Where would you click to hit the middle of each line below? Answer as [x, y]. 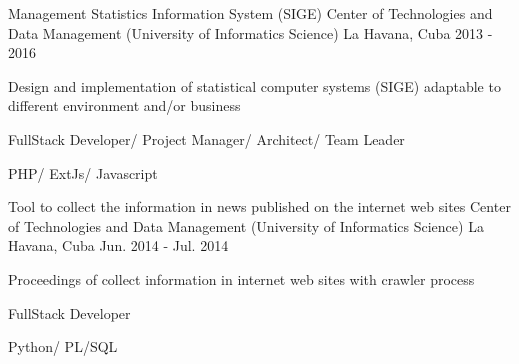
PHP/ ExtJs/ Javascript [83, 172]
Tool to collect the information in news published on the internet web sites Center [259, 206]
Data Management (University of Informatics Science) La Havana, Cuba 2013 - [250, 32]
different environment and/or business [124, 105]
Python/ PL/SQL [63, 346]
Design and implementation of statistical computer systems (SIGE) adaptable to [254, 85]
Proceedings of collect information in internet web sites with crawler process [241, 278]
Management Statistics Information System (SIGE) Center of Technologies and [250, 13]
